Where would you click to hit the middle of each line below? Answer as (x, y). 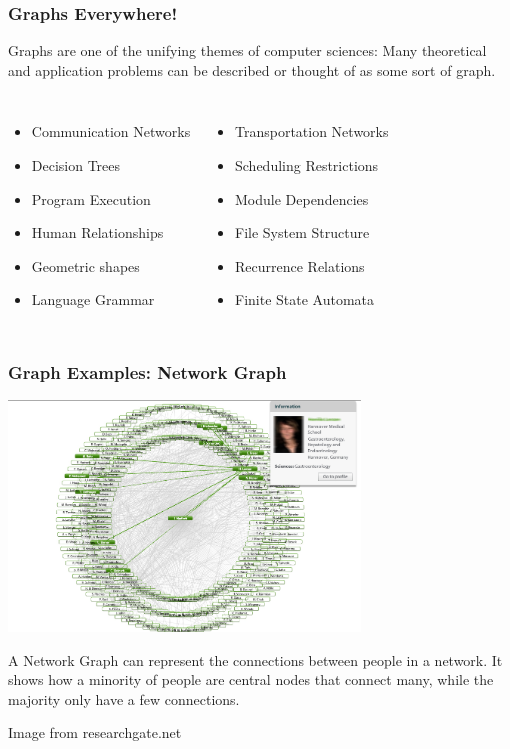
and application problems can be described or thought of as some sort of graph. (252, 69)
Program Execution (91, 198)
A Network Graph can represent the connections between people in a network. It (255, 659)
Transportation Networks (311, 131)
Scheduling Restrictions (306, 165)
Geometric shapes (85, 265)
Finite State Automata (304, 299)
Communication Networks (111, 131)
